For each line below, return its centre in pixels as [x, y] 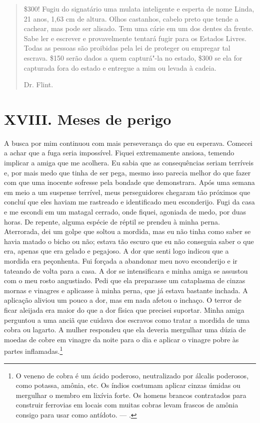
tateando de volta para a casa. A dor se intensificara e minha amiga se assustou [126, 270]
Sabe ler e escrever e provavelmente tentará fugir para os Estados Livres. [135, 38]
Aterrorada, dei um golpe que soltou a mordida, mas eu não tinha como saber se [127, 231]
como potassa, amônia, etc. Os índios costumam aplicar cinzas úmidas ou [128, 385]
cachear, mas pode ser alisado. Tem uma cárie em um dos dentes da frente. [138, 28]
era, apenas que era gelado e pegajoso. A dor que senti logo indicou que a [116, 251]
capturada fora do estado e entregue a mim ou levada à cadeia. [120, 67]
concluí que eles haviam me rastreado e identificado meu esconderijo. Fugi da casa [129, 202]
